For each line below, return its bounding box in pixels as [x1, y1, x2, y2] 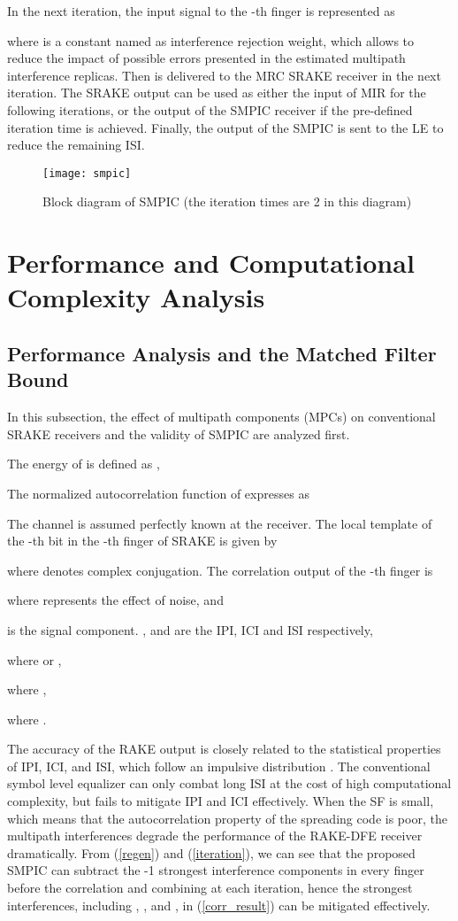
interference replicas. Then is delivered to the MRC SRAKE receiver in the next [7, 66, 441, 84]
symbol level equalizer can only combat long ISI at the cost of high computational [7, 774, 452, 793]
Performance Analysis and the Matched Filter [7, 339, 437, 367]
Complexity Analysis [7, 279, 265, 315]
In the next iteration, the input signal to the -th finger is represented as [7, 2, 395, 19]
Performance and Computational [7, 244, 415, 281]
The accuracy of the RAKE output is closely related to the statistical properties [7, 739, 441, 758]
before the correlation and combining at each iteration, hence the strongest [7, 878, 413, 897]
